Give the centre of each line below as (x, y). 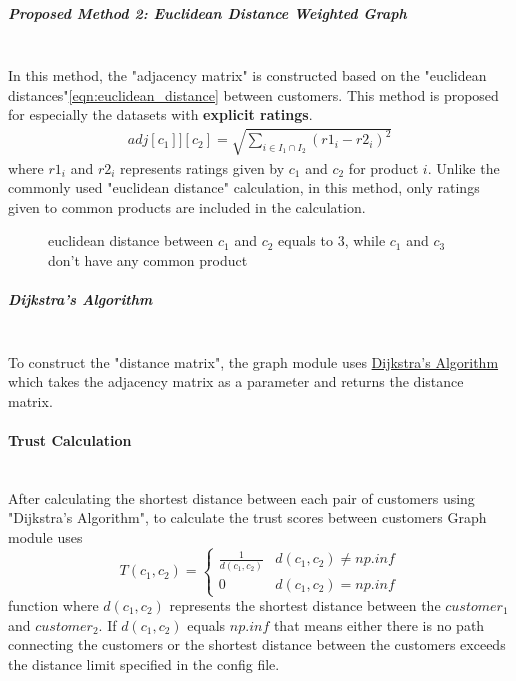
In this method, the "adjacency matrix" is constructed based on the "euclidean (247, 75)
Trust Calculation (70, 440)
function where (53, 605)
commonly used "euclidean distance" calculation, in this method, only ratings (244, 187)
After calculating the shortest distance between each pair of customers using (241, 497)
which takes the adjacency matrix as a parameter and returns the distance (236, 381)
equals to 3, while (332, 240)
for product (383, 167)
